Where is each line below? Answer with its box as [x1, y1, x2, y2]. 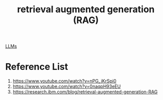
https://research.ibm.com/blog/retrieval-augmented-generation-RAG [12, 89, 158, 95]
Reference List [5, 61, 68, 72]
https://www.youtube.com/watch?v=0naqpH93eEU [12, 83, 121, 90]
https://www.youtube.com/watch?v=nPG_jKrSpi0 [12, 78, 117, 84]
